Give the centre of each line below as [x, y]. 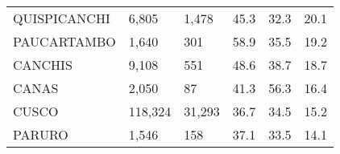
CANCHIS [43, 65]
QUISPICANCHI [62, 18]
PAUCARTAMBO [64, 41]
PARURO [41, 134]
